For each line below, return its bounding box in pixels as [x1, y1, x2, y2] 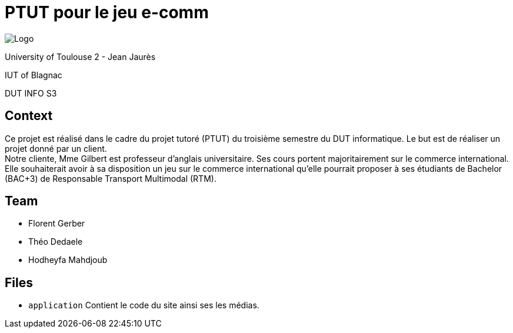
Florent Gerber [28, 218, 85, 229]
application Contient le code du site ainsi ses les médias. [28, 300, 259, 311]
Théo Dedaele [28, 237, 83, 247]
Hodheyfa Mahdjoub [28, 255, 108, 265]
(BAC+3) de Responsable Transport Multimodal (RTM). [5, 173, 216, 184]
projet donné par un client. [5, 143, 107, 154]
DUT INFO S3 [5, 88, 57, 98]
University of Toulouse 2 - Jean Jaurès [5, 51, 156, 62]
